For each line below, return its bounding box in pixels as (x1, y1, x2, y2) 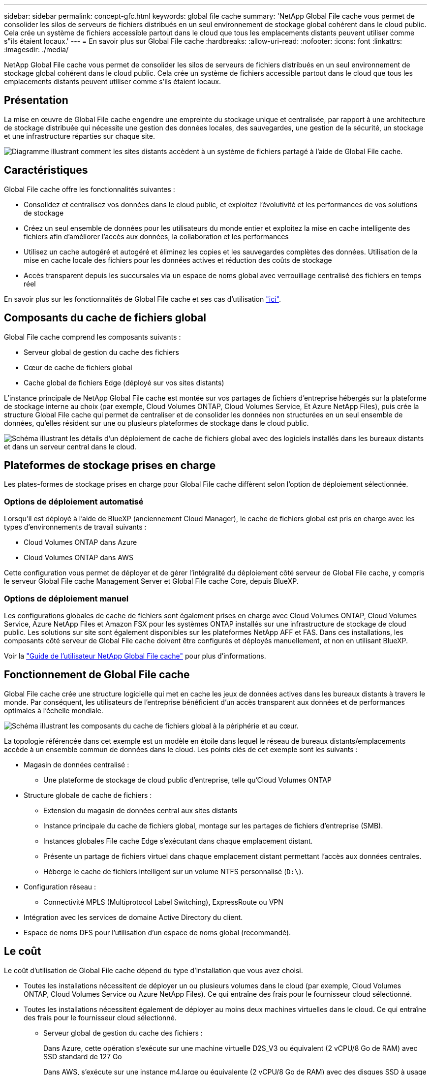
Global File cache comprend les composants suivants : (4, 332, 181, 341)
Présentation (4, 94, 68, 107)
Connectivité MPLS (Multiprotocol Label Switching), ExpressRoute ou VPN (43, 897, 283, 906)
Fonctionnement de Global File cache (4, 668, 190, 681)
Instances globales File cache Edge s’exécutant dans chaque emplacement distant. (43, 836, 313, 845)
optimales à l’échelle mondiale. (4, 706, 103, 715)
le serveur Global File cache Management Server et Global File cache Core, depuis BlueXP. (4, 577, 299, 586)
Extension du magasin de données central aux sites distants (43, 806, 238, 815)
